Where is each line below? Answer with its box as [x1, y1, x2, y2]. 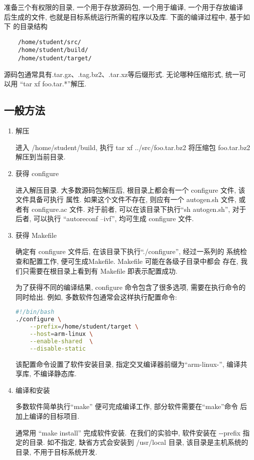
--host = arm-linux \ [29, 331, 93, 338]
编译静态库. [40, 368, 77, 379]
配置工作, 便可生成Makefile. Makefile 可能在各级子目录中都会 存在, [29, 256, 239, 266]
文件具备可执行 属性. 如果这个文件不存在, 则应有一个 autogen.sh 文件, [15, 194, 237, 204]
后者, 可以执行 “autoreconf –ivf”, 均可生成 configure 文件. [15, 213, 194, 224]
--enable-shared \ [29, 337, 93, 345]
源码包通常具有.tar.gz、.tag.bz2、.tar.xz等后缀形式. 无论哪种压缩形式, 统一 [4, 69, 239, 79]
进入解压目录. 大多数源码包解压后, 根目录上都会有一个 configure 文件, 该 [15, 184, 246, 195]
